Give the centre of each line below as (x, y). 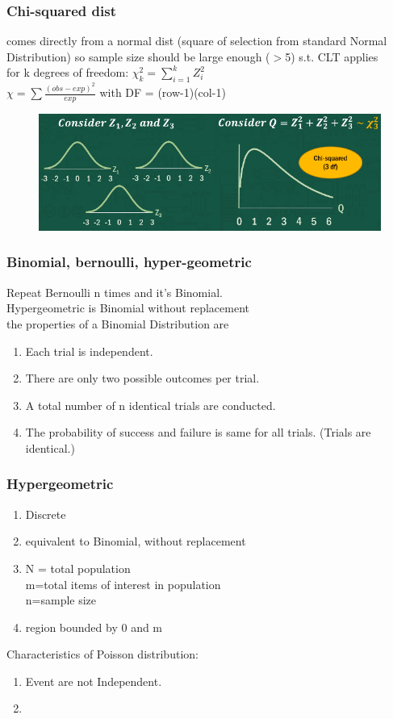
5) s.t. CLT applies (332, 56)
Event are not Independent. (94, 681)
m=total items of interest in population (123, 584)
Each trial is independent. (89, 351)
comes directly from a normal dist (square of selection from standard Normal (197, 41)
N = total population (78, 568)
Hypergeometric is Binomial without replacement (128, 308)
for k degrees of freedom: (68, 72)
